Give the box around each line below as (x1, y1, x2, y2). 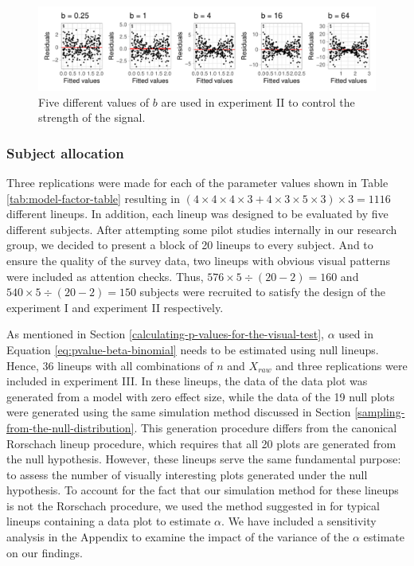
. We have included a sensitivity (221, 513, 377, 529)
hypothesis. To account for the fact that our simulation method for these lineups (6, 482, 399, 498)
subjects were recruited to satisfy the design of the (139, 283, 386, 300)
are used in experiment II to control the (161, 93, 355, 110)
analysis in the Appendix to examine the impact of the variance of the (6, 529, 350, 545)
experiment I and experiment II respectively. (6, 299, 224, 315)
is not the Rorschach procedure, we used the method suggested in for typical (6, 497, 380, 513)
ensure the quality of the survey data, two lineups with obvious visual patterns (6, 252, 391, 268)
